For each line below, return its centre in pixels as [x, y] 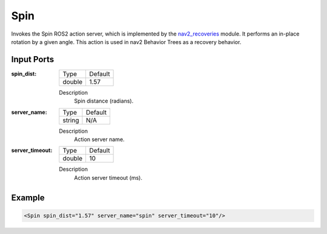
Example [28, 198]
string [71, 120]
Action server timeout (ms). [108, 177]
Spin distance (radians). [104, 101]
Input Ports [33, 59]
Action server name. [99, 139]
